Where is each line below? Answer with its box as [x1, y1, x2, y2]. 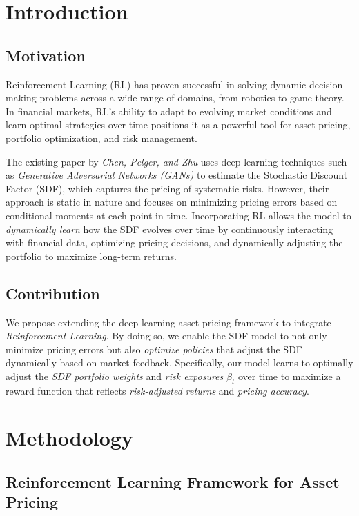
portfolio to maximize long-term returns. [6, 248, 177, 263]
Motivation [6, 44, 86, 66]
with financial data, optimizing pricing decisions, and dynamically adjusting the [6, 235, 343, 250]
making [6, 90, 37, 105]
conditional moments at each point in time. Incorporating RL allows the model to [6, 208, 351, 222]
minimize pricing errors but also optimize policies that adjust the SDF [6, 341, 302, 356]
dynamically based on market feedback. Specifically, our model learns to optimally [6, 355, 353, 370]
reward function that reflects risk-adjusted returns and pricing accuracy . [6, 383, 309, 397]
